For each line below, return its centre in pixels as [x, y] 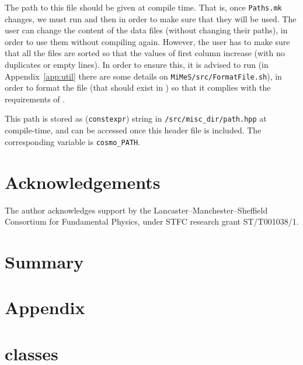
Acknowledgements [83, 182]
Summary [44, 261]
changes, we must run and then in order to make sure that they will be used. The [151, 18]
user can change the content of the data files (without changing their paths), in [146, 30]
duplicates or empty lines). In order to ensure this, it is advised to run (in [137, 65]
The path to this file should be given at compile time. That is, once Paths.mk [143, 7]
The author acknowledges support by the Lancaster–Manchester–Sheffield [136, 210]
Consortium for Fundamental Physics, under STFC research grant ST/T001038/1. [152, 221]
